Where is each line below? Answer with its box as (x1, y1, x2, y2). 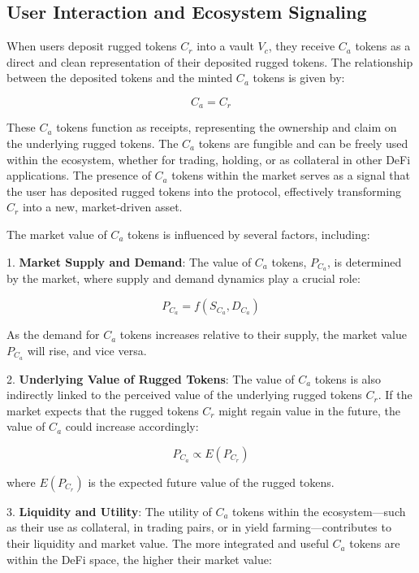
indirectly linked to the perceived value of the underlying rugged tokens (6, 386, 362, 403)
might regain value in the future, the (218, 402, 400, 419)
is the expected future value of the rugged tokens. (88, 473, 335, 490)
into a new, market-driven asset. (22, 198, 183, 215)
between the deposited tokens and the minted (6, 69, 233, 86)
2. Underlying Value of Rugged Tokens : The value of (6, 370, 295, 387)
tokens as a (355, 37, 411, 54)
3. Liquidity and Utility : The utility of (6, 502, 212, 519)
